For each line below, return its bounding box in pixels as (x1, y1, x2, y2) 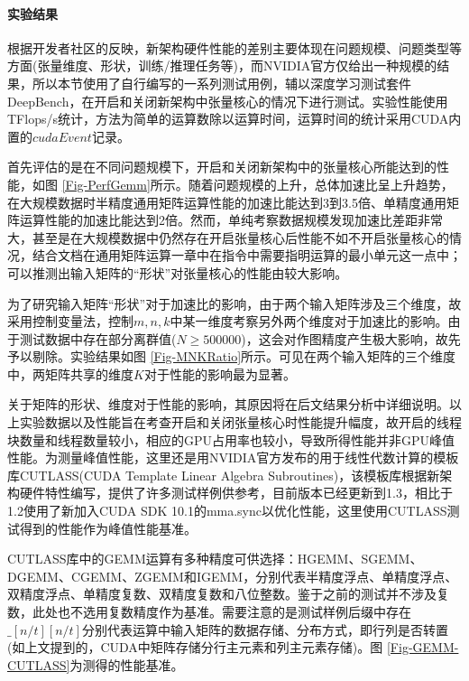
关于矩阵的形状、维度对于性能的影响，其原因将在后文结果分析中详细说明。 (7, 395, 449, 414)
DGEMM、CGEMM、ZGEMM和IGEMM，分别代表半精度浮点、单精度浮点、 (7, 566, 458, 585)
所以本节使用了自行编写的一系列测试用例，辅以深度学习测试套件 (32, 73, 411, 92)
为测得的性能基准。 (69, 655, 184, 674)
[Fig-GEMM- (386, 638, 459, 657)
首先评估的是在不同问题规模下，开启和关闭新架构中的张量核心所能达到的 (7, 157, 437, 176)
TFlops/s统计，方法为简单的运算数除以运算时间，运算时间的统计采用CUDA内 (7, 109, 462, 128)
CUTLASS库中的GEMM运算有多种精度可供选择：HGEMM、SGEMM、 (7, 549, 423, 568)
